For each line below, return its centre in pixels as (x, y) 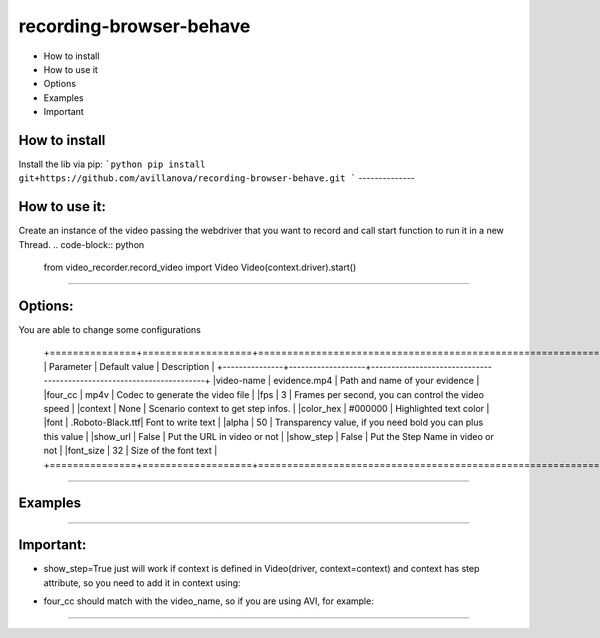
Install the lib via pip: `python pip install (112, 164)
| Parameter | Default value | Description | (129, 366)
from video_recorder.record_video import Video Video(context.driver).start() (200, 267)
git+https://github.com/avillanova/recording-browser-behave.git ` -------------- (216, 178)
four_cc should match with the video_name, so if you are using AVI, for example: (208, 601)
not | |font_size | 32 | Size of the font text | (130, 451)
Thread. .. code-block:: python (81, 244)
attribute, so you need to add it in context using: (142, 582)
